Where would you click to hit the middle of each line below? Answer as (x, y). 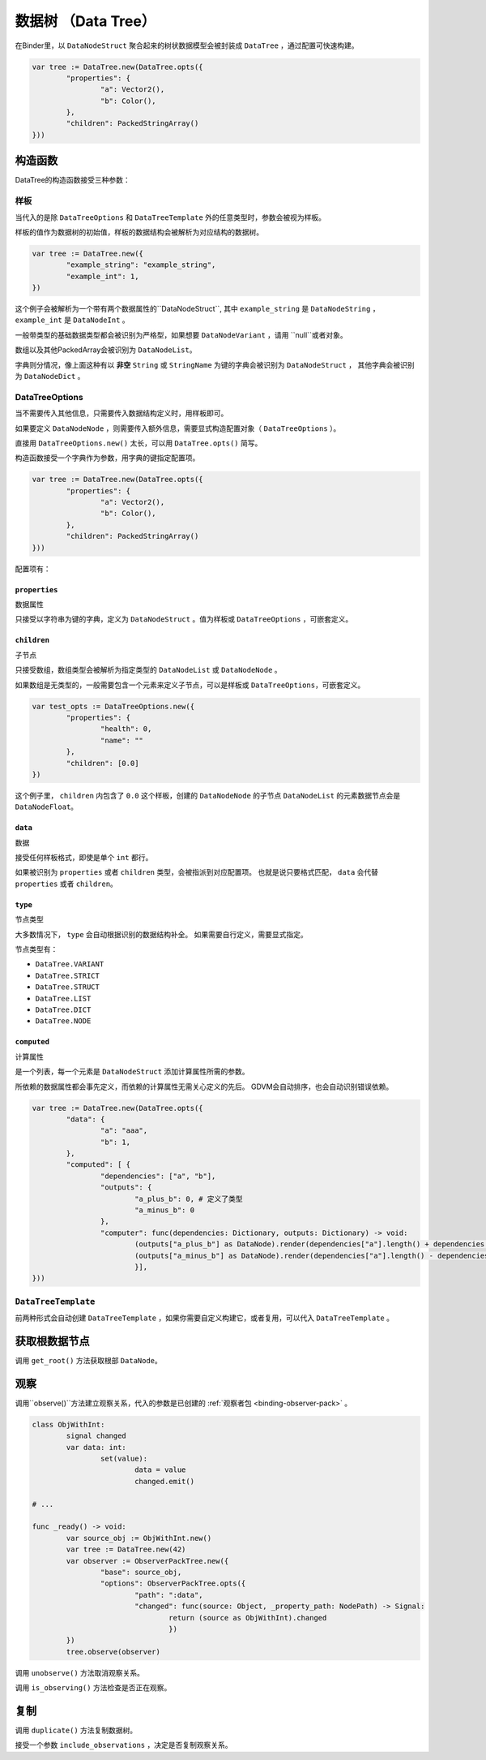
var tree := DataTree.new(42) (126, 1549)
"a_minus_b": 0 (164, 1210)
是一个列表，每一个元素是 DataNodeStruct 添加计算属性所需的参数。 (132, 1072)
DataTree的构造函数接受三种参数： (73, 180)
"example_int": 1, (102, 276)
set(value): (124, 1459)
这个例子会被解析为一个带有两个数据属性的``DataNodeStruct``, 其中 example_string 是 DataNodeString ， (197, 309)
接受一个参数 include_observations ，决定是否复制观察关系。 (124, 1745)
